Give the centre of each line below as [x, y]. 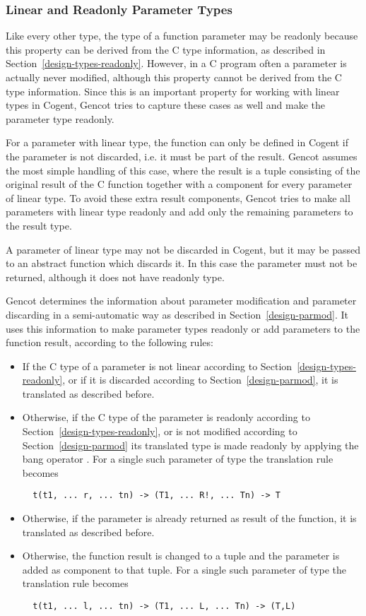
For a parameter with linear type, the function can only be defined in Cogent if [177, 142]
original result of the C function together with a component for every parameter [179, 184]
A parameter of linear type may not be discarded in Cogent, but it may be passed [183, 249]
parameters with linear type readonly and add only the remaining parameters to [179, 212]
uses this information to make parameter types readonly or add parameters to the [183, 328]
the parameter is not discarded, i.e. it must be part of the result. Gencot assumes [182, 156]
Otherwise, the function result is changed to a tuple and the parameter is [181, 556]
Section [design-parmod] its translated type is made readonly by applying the [190, 445]
